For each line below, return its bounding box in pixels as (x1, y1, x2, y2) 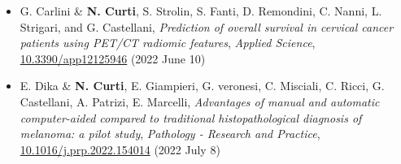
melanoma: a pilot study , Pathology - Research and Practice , (20, 125, 320, 142)
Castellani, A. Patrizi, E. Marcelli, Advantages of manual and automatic (20, 93, 380, 110)
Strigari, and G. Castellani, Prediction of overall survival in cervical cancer (20, 18, 394, 35)
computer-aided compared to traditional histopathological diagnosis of (20, 109, 362, 126)
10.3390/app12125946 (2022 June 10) (20, 50, 206, 67)
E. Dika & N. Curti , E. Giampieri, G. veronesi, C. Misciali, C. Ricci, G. (20, 77, 385, 94)
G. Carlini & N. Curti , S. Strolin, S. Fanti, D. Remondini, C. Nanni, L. (20, 2, 382, 19)
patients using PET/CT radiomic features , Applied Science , (20, 34, 316, 51)
